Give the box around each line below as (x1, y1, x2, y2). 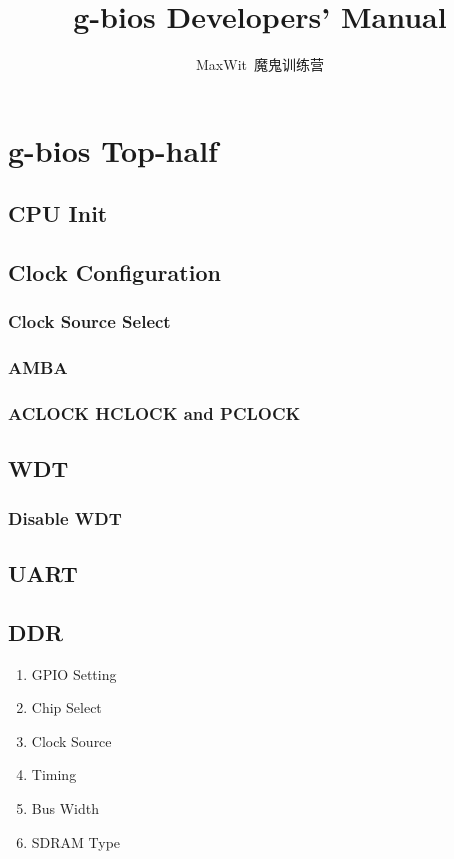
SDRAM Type (31, 831, 121, 852)
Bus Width (31, 797, 99, 818)
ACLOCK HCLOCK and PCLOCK (8, 401, 301, 426)
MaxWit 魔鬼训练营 (196, 54, 324, 75)
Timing (31, 764, 77, 785)
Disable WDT (8, 505, 122, 530)
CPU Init (8, 198, 108, 229)
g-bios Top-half (8, 129, 218, 170)
